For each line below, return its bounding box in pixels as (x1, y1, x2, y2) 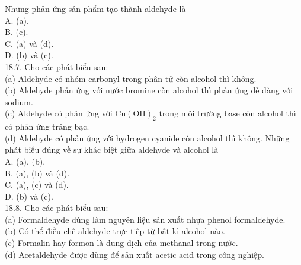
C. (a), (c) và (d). (5, 178, 69, 191)
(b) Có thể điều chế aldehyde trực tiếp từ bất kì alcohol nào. (5, 225, 225, 237)
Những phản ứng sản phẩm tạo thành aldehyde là (5, 2, 186, 14)
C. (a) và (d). (5, 37, 54, 49)
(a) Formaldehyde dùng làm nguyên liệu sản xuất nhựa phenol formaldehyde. (5, 213, 286, 225)
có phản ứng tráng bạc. (5, 120, 89, 132)
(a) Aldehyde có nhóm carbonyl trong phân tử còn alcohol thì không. (5, 72, 257, 84)
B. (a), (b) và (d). (5, 166, 70, 179)
